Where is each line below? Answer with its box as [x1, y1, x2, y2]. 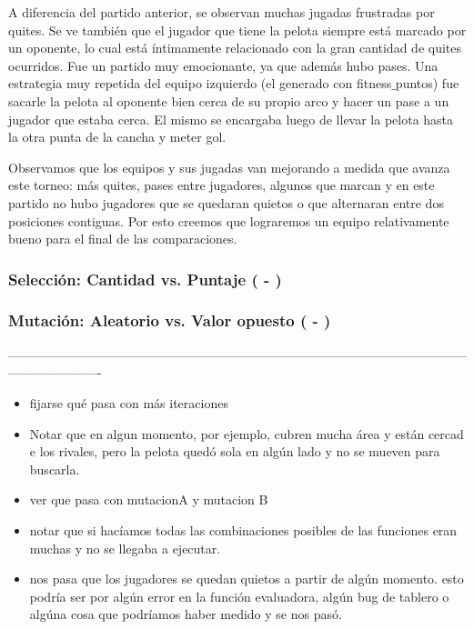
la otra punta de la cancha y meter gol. [8, 127, 227, 146]
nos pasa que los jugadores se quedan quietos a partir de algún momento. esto [29, 569, 464, 588]
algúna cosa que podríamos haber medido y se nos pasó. [29, 604, 342, 624]
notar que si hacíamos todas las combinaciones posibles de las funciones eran [29, 520, 458, 539]
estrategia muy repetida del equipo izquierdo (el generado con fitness [8, 74, 392, 93]
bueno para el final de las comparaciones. [8, 229, 237, 248]
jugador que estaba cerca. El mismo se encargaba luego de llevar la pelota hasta [8, 109, 454, 128]
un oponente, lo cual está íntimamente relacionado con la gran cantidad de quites [8, 38, 462, 57]
